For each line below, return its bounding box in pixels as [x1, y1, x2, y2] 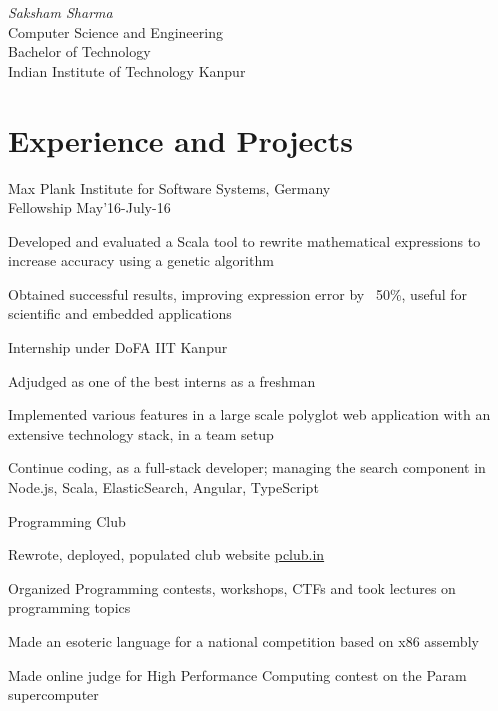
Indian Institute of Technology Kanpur [8, 60, 246, 81]
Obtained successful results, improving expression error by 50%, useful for [8, 283, 468, 304]
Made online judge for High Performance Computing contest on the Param [8, 664, 467, 685]
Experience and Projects [8, 119, 353, 160]
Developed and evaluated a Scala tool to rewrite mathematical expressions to [8, 230, 481, 251]
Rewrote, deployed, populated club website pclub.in [8, 544, 325, 565]
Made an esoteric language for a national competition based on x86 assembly [8, 631, 479, 651]
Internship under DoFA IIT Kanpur [8, 337, 228, 358]
